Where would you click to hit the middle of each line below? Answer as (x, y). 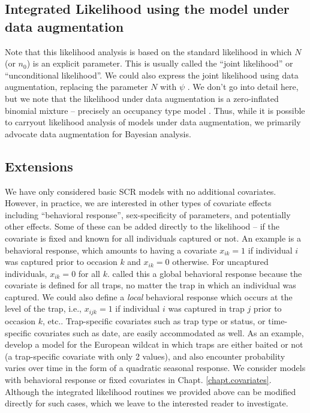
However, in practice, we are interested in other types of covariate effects (138, 203)
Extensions (39, 166)
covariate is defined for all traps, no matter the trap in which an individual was (151, 285)
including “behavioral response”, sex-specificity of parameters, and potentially (148, 214)
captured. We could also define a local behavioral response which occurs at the (149, 296)
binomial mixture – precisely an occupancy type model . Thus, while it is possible (155, 110)
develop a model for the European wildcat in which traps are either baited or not (154, 344)
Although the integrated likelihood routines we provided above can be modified (151, 391)
